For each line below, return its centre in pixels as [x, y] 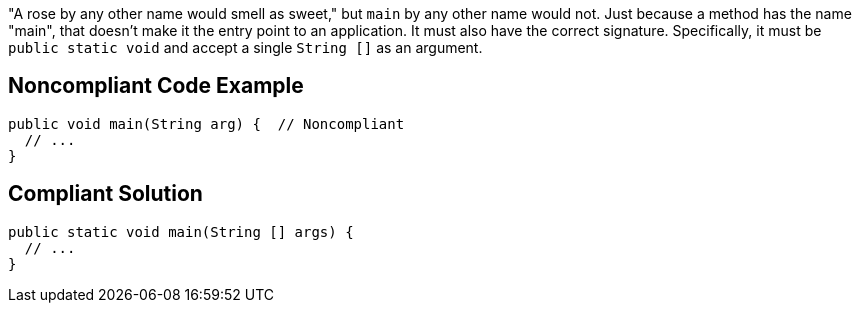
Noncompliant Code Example [156, 86]
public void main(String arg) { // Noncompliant [206, 123]
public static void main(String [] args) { [181, 231]
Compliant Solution [105, 194]
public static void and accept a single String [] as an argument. [245, 47]
